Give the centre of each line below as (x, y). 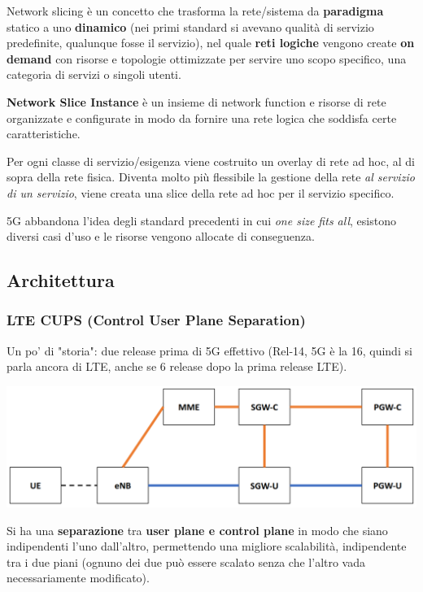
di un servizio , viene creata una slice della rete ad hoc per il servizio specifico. (201, 192)
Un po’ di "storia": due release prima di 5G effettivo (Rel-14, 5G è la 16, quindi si (209, 350)
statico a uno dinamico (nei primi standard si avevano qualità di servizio (190, 26)
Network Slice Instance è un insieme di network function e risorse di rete (196, 101)
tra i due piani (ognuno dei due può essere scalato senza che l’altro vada (186, 562)
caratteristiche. (44, 134)
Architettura (61, 280)
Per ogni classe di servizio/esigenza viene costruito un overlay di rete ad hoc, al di (211, 161)
